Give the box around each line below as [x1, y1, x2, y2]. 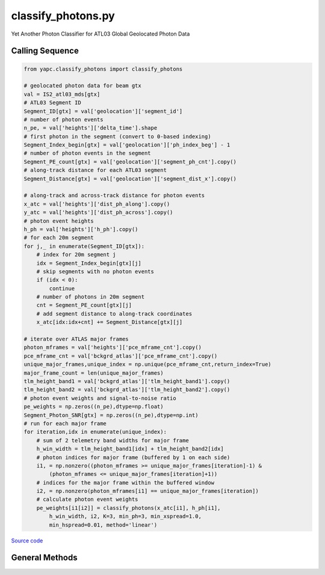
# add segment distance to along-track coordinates [36, 310, 193, 317]
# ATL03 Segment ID [23, 100, 81, 106]
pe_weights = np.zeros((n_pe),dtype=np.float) [23, 403, 164, 410]
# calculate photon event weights [36, 496, 138, 503]
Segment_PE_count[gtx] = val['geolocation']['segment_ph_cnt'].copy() [23, 158, 237, 165]
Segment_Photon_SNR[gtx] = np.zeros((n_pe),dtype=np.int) [23, 411, 199, 419]
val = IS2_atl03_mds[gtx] [23, 91, 101, 98]
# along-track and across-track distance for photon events [23, 192, 205, 199]
